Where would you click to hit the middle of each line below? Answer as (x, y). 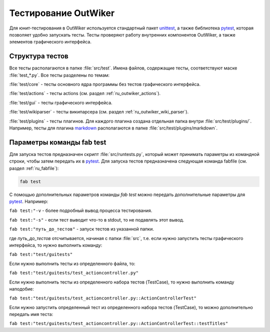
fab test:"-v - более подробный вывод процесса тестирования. (81, 210)
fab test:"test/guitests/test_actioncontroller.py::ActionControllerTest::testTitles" (119, 323)
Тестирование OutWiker (62, 13)
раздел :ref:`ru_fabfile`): (34, 168)
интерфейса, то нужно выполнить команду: (56, 245)
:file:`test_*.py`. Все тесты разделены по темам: (59, 75)
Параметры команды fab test (58, 142)
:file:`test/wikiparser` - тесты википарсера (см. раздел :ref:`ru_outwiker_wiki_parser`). (99, 112)
